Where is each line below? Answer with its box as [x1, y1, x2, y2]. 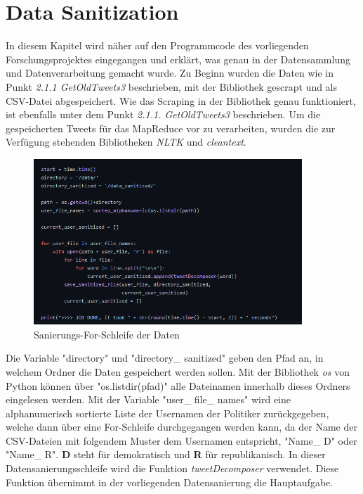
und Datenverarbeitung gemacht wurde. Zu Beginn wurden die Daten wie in [6, 65, 334, 80]
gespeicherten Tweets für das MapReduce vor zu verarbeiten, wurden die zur [6, 120, 336, 135]
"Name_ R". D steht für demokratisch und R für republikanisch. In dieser [6, 447, 326, 462]
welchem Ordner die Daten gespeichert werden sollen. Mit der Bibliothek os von [6, 364, 350, 379]
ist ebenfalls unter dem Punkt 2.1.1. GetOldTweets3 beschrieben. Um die [6, 107, 321, 122]
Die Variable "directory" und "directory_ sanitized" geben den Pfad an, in [6, 350, 324, 365]
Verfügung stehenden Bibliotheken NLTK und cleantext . [6, 134, 246, 149]
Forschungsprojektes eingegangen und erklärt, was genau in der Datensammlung [6, 51, 350, 66]
